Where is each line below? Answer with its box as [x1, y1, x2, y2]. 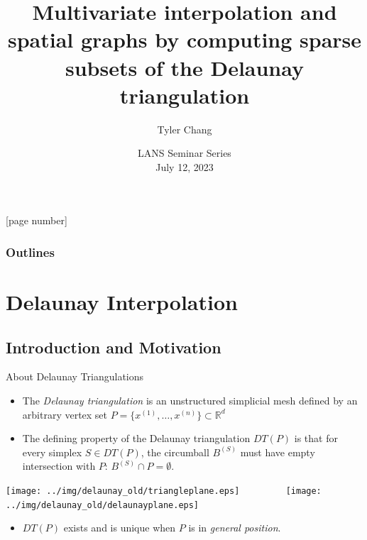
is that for [294, 431, 338, 446]
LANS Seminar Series [138, 145, 231, 160]
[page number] [6, 213, 67, 228]
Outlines [6, 243, 55, 260]
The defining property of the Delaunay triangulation [22, 431, 251, 446]
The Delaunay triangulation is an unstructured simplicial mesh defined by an [22, 393, 358, 408]
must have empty [240, 444, 315, 459]
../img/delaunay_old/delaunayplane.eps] [6, 500, 199, 510]
